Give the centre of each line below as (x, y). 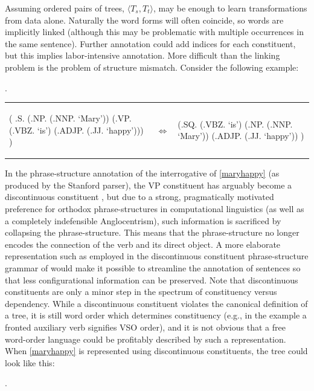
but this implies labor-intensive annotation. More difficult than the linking (143, 55)
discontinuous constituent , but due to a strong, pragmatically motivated (139, 197)
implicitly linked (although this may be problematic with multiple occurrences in (154, 32)
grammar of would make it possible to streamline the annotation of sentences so (153, 267)
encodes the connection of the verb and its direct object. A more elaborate (143, 244)
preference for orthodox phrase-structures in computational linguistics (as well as (155, 208)
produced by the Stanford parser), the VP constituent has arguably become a (149, 185)
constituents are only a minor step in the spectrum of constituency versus (141, 292)
